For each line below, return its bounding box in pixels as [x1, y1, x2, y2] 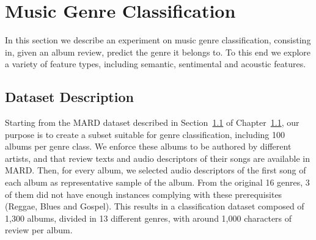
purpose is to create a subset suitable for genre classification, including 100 [5, 128, 285, 140]
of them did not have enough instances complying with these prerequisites [5, 187, 282, 200]
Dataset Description [5, 87, 134, 106]
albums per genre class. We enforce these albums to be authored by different [5, 140, 292, 153]
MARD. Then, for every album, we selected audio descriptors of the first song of [5, 164, 306, 176]
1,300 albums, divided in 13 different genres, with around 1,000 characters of [5, 211, 292, 224]
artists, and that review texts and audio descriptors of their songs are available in [5, 151, 310, 164]
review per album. [5, 224, 73, 236]
